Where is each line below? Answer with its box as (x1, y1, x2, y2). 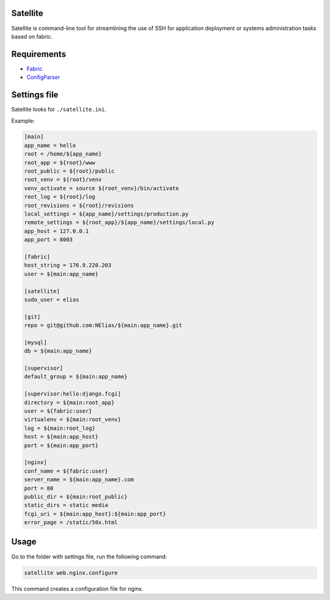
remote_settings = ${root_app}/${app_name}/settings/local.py (24, 219, 215, 226)
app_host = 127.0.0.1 (24, 227, 89, 234)
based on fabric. (11, 32, 53, 40)
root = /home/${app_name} (24, 151, 102, 157)
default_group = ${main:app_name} (24, 373, 128, 380)
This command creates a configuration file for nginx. (11, 585, 144, 592)
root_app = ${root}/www (24, 159, 96, 166)
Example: (11, 117, 35, 124)
